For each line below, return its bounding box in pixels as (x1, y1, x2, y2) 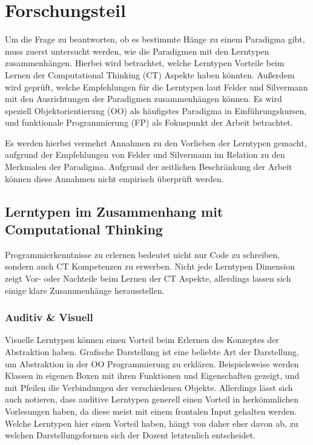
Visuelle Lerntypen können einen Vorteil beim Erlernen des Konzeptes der (5, 333, 280, 346)
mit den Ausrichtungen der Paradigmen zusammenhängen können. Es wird (5, 92, 282, 105)
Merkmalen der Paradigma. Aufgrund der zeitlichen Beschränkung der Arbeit (5, 160, 292, 173)
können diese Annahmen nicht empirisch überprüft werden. (5, 172, 224, 185)
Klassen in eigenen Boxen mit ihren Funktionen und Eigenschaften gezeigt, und (5, 369, 300, 382)
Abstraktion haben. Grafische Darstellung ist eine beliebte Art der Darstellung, (5, 345, 299, 358)
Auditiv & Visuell (5, 310, 93, 325)
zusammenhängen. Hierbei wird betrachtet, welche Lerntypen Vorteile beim (5, 56, 285, 69)
